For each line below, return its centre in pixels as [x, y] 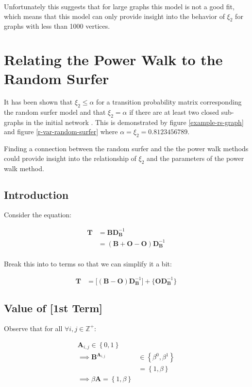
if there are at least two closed [174, 112]
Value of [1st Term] [53, 308]
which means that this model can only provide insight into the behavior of [114, 16]
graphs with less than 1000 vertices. [57, 26]
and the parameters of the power [195, 158]
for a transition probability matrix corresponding [169, 102]
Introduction [36, 194]
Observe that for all [33, 328]
